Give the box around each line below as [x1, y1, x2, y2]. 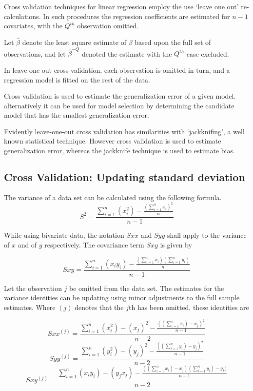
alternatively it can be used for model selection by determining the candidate [4, 100, 234, 110]
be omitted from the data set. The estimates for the [69, 283, 224, 293]
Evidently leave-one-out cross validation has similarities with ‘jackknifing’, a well [4, 126, 245, 136]
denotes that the [75, 302, 124, 312]
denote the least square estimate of [22, 37, 127, 47]
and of [18, 239, 37, 249]
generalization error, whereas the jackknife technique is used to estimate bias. [4, 145, 235, 156]
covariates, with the [4, 21, 62, 31]
